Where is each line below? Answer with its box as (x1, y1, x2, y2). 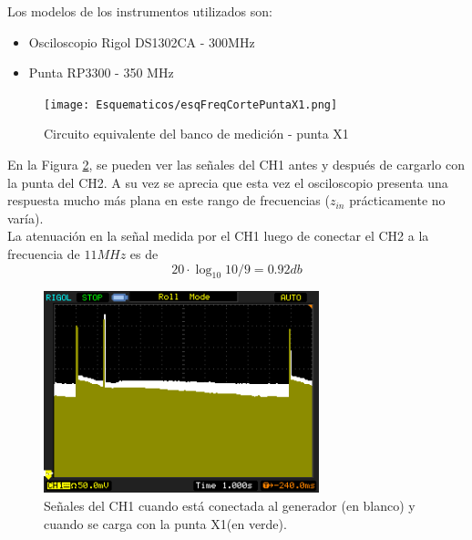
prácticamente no (349, 191, 446, 210)
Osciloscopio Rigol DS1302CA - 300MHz (28, 32, 255, 51)
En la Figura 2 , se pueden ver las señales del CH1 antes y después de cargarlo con (7, 155, 465, 174)
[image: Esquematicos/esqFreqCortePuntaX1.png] (44, 98, 338, 111)
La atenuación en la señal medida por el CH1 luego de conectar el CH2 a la (7, 226, 429, 245)
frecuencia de (7, 244, 80, 263)
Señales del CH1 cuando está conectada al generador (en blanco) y (44, 496, 416, 515)
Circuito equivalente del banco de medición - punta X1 (44, 124, 349, 143)
